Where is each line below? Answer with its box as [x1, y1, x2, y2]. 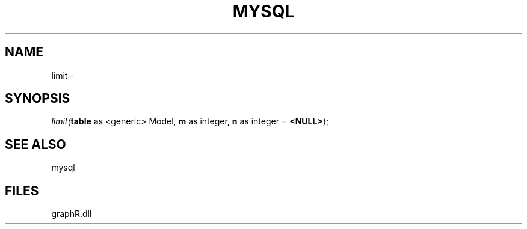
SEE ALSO [5, 136, 66, 152]
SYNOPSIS [5, 91, 70, 106]
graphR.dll [51, 209, 92, 219]
